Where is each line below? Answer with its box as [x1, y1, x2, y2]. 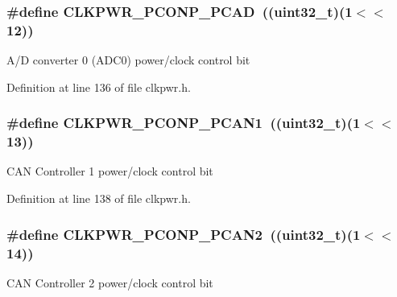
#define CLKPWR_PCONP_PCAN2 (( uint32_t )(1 [6, 224, 361, 244]
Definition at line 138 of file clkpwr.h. [6, 190, 191, 207]
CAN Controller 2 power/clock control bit [6, 274, 213, 291]
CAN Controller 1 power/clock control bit [6, 163, 213, 179]
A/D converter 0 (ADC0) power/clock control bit [6, 52, 250, 68]
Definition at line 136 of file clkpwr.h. [6, 78, 191, 95]
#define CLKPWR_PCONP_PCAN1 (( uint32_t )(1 [6, 113, 361, 133]
